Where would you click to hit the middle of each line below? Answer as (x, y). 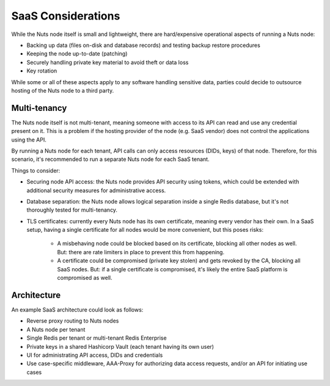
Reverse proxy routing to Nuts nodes (73, 321)
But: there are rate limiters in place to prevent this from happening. (141, 252)
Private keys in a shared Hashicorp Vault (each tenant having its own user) (120, 346)
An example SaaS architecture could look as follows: (77, 309)
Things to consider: (36, 170)
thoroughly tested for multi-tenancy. (72, 210)
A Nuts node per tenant (56, 329)
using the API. (29, 140)
